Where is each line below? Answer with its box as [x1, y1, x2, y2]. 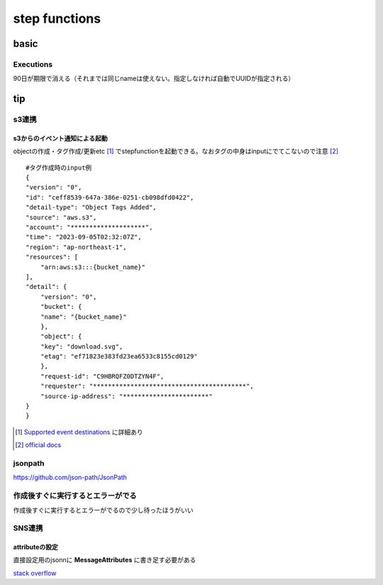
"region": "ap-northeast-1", [26, 243, 127, 251]
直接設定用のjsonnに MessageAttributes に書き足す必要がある [13, 556, 196, 564]
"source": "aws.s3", [26, 213, 97, 222]
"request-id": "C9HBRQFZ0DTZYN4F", [40, 372, 165, 380]
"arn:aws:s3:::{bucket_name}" [40, 263, 145, 271]
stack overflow [13, 569, 57, 577]
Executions [13, 59, 53, 69]
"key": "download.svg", [40, 342, 123, 351]
